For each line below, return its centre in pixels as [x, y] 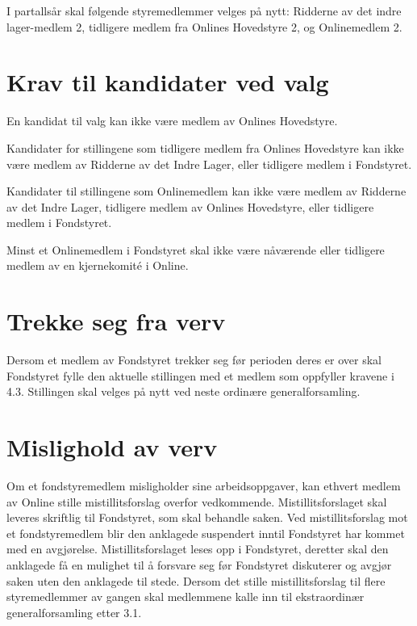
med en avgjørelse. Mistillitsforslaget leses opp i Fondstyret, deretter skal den [198, 549]
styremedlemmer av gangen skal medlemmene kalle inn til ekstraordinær [186, 597]
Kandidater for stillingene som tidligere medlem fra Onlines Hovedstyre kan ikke [205, 147]
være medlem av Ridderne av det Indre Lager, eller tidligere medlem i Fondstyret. [209, 164]
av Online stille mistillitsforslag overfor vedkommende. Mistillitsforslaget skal [197, 501]
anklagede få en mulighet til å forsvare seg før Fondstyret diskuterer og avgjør [199, 565]
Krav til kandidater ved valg [168, 82]
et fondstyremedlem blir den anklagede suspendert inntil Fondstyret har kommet [206, 533]
